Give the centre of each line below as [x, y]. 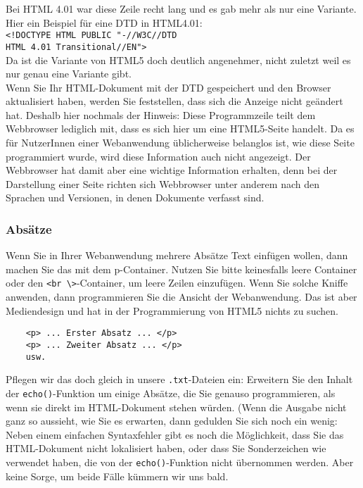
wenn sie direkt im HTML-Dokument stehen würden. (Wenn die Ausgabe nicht [176, 407]
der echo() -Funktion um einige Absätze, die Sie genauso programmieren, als [171, 393]
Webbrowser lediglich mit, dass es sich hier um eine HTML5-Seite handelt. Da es [180, 129]
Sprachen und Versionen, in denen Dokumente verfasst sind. [135, 198]
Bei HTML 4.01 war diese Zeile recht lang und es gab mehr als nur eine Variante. [181, 8]
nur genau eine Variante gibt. [69, 74]
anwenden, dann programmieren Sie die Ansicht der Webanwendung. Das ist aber [181, 297]
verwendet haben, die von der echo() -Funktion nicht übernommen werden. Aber [180, 462]
